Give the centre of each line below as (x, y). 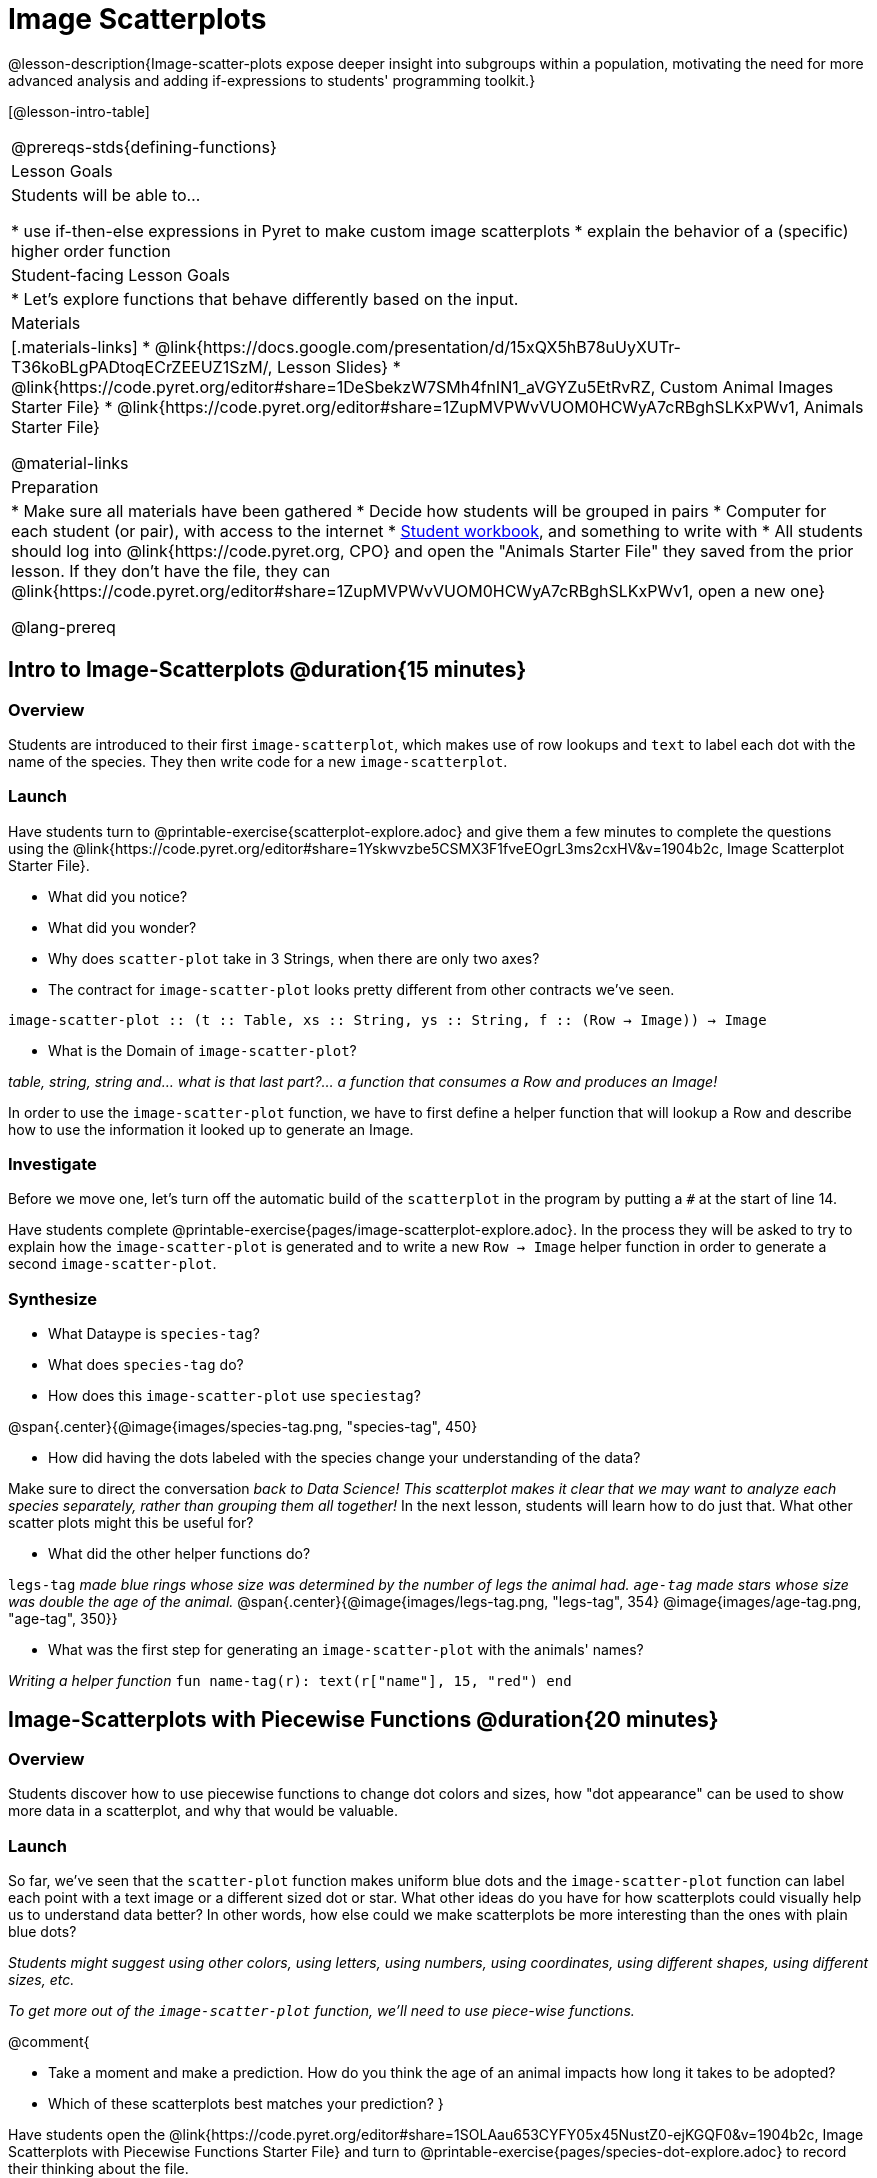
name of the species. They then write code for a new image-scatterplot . (258, 761)
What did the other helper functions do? (179, 1554)
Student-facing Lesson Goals (121, 274)
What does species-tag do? (146, 1365)
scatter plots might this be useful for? (131, 1523)
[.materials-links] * (81, 346)
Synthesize (53, 1298)
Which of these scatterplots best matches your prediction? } (246, 2104)
